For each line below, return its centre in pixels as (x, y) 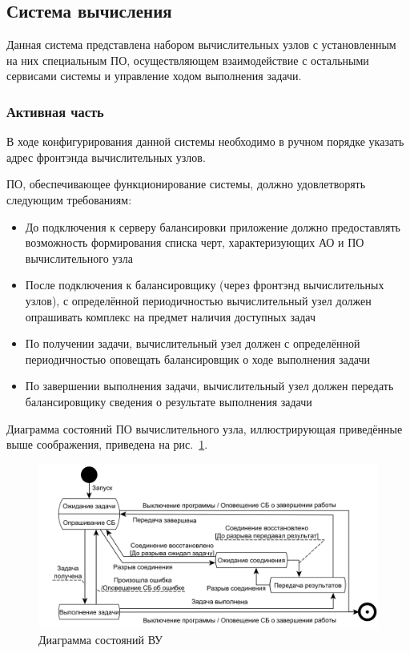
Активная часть (55, 111)
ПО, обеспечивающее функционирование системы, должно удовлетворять (186, 184)
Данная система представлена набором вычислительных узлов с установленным (201, 44)
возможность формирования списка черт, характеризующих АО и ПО (195, 242)
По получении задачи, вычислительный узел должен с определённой (193, 343)
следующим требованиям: (69, 199)
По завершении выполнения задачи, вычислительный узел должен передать (209, 386)
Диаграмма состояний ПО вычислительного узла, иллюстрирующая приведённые (205, 428)
